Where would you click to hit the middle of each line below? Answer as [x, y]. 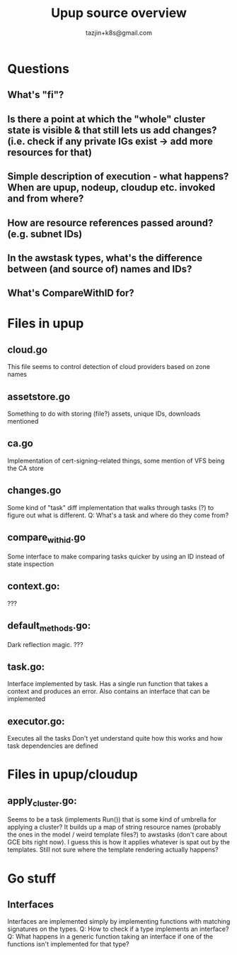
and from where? [46, 199]
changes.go [34, 491]
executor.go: [36, 721]
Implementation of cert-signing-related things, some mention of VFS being [116, 460]
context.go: [34, 586]
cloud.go [28, 349]
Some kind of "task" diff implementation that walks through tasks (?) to [111, 507]
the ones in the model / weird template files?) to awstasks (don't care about [117, 834]
